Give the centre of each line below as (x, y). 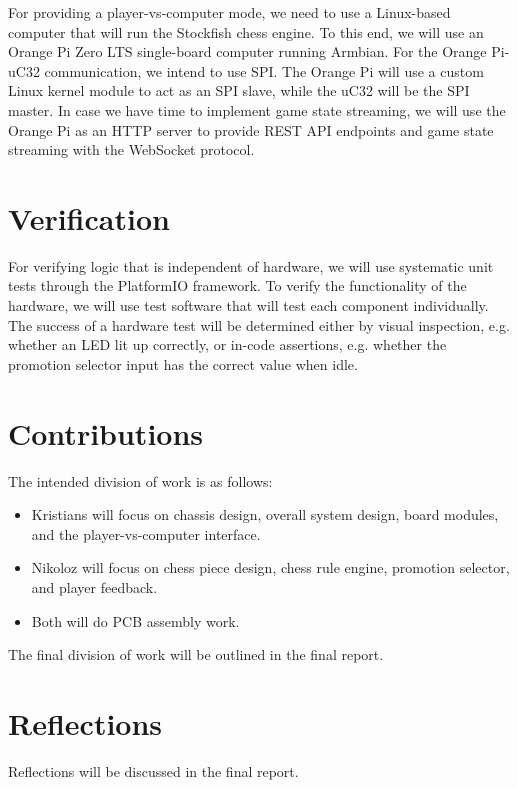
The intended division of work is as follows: (140, 480)
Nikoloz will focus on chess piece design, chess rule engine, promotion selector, (270, 567)
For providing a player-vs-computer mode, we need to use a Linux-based (229, 12)
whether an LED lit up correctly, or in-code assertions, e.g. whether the (227, 344)
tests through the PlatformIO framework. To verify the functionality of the (237, 285)
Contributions (106, 432)
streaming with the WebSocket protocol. (131, 149)
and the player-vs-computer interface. (146, 533)
